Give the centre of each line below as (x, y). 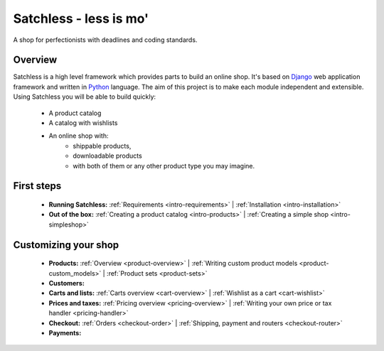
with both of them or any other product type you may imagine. (164, 166)
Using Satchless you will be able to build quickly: (85, 97)
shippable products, (102, 146)
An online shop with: (79, 136)
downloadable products (107, 156)
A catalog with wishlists (83, 123)
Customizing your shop (66, 245)
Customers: (66, 283)
